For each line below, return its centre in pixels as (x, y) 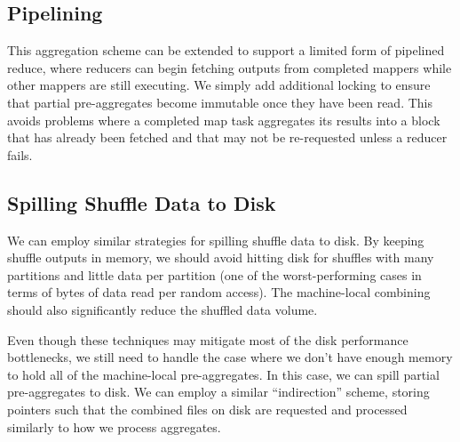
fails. (20, 154)
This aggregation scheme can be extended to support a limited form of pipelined (226, 50)
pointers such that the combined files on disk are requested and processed (207, 409)
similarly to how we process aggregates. (114, 426)
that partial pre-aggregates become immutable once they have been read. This (220, 102)
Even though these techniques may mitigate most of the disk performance (208, 339)
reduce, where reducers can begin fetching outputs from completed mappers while (230, 67)
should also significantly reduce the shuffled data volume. (163, 309)
